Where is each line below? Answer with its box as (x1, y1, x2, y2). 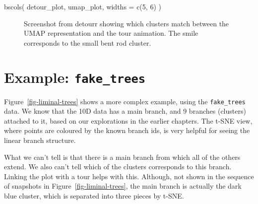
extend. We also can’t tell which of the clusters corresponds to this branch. (4, 161, 232, 172)
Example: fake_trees (4, 67, 146, 87)
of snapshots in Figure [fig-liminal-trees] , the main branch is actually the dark (4, 181, 242, 191)
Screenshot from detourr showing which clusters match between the (24, 18, 229, 28)
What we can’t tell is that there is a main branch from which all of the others (4, 151, 241, 162)
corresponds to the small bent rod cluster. (24, 37, 151, 48)
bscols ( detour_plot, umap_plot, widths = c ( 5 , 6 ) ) (4, 1, 161, 11)
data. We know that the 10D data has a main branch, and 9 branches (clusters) (4, 106, 246, 116)
